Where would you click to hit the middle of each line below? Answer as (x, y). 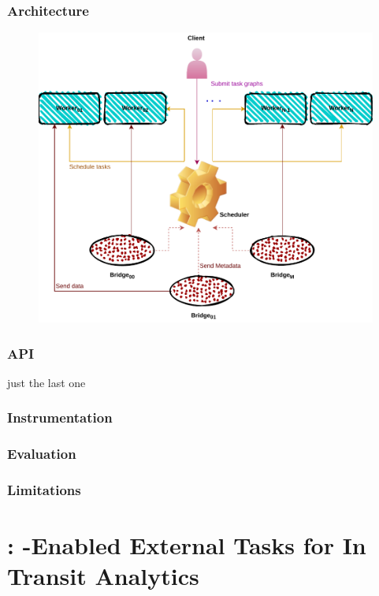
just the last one (46, 382)
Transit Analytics (103, 576)
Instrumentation (60, 417)
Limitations (44, 490)
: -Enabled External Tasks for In (187, 545)
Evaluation (42, 454)
